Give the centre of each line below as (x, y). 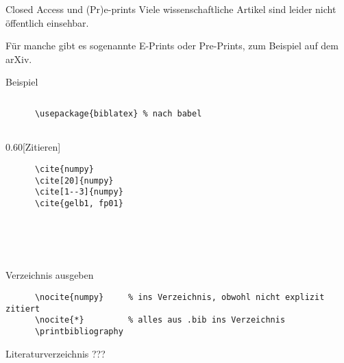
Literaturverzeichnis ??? (56, 353)
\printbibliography (79, 331)
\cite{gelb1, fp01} (79, 203)
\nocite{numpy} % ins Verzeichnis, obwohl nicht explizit (180, 297)
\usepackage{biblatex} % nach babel (118, 113)
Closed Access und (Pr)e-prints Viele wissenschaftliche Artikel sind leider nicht (171, 9)
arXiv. (19, 59)
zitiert (23, 309)
